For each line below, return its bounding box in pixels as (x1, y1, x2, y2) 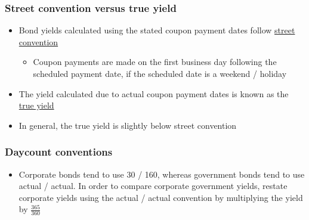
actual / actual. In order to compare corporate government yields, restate (18, 179, 288, 192)
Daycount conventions (5, 144, 113, 159)
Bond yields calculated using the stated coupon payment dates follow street (18, 24, 295, 36)
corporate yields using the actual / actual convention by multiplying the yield (18, 191, 303, 203)
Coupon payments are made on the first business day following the (33, 55, 277, 68)
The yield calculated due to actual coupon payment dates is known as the (18, 87, 289, 100)
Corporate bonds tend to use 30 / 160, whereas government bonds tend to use (18, 168, 305, 180)
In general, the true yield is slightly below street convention (18, 119, 237, 131)
